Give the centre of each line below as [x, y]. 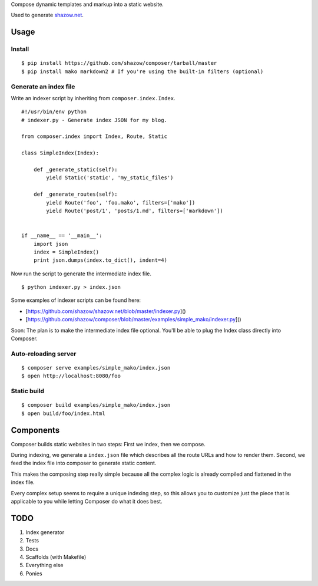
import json [51, 244]
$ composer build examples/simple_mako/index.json [96, 405]
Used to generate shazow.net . [47, 15]
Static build [27, 391]
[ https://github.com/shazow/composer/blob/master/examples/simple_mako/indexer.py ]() [133, 320]
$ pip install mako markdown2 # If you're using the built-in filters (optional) [143, 71]
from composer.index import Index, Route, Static [95, 136]
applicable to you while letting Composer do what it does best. [87, 501]
